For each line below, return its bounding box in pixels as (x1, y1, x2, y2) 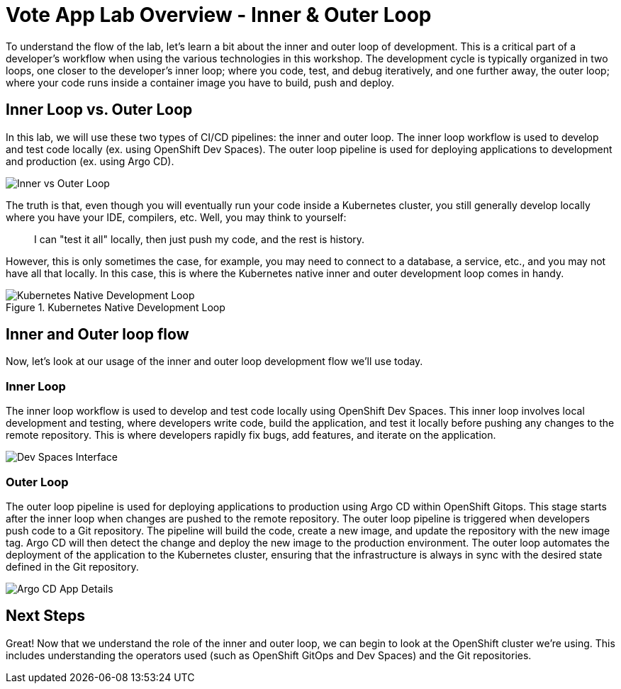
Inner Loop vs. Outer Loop (6, 101, 193, 119)
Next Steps (6, 607, 85, 625)
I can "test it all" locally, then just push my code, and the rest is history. (34, 233, 365, 245)
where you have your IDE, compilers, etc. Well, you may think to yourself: (6, 211, 347, 223)
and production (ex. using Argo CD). (6, 155, 174, 167)
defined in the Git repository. (6, 560, 139, 573)
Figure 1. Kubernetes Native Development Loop (6, 301, 225, 313)
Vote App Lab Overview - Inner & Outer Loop (6, 3, 432, 27)
